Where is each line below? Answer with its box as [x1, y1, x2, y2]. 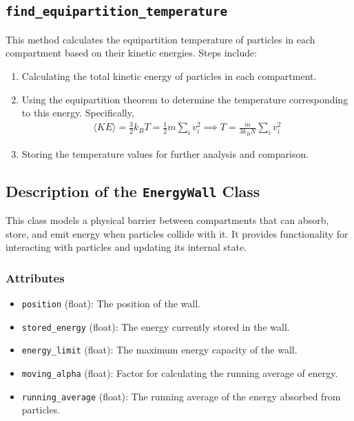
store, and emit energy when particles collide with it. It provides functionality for [6, 226, 348, 240]
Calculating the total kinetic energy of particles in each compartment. [21, 68, 317, 83]
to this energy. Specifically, [21, 105, 134, 120]
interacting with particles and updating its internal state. [6, 240, 247, 254]
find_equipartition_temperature [6, 4, 228, 19]
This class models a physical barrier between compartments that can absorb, [6, 212, 329, 227]
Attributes [6, 269, 65, 286]
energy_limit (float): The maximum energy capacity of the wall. [21, 342, 298, 357]
